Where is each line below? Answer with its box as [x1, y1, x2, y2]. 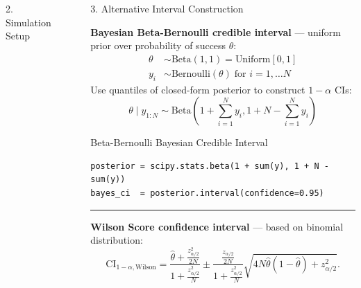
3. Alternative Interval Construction [90, 1, 244, 15]
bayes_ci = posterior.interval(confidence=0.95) [90, 188, 324, 199]
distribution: [90, 233, 143, 247]
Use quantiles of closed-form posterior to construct [90, 82, 305, 96]
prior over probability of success [90, 38, 226, 53]
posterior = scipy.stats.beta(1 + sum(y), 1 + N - [90, 161, 329, 171]
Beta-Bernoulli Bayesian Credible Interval [90, 135, 268, 150]
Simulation [6, 15, 51, 29]
